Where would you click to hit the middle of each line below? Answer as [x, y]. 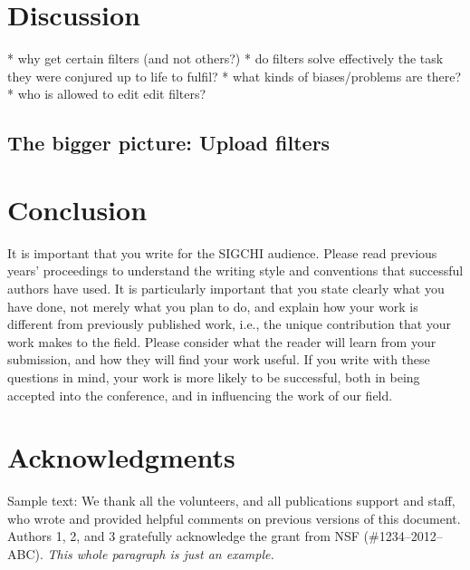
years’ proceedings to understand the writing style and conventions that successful [235, 271]
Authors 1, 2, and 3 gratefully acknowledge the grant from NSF [183, 536]
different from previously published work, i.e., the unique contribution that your [230, 324]
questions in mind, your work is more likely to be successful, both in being [214, 377]
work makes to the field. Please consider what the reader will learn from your [222, 341]
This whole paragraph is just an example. [161, 554]
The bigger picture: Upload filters [169, 143]
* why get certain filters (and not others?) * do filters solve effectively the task [225, 58]
